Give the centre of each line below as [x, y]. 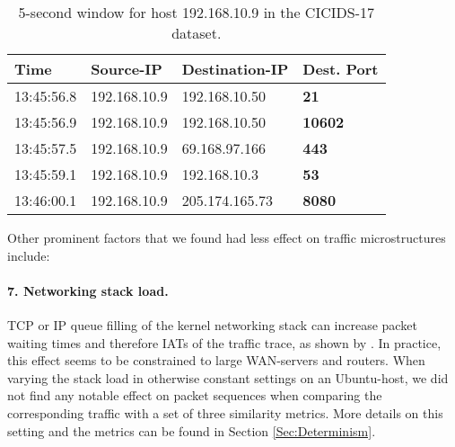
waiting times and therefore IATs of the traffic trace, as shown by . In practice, [224, 342]
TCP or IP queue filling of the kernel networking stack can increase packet [212, 324]
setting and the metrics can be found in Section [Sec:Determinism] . [192, 430]
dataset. [197, 33]
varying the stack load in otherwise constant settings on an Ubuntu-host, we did [228, 377]
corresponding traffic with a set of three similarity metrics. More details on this [225, 412]
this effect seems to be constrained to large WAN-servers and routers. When [216, 360]
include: [29, 255]
